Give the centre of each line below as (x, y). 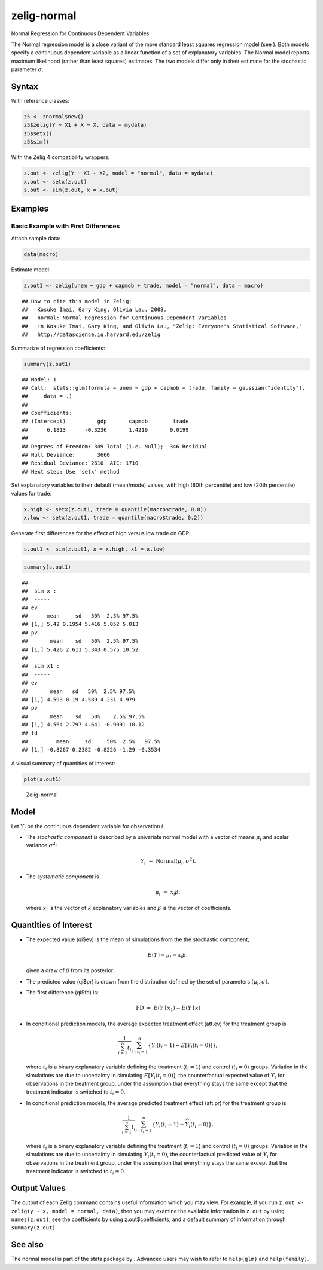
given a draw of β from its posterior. (70, 970)
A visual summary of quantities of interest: (63, 763)
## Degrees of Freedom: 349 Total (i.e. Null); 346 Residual (115, 446)
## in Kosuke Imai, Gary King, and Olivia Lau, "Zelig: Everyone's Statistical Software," (162, 326)
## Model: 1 (39, 379)
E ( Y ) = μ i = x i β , (168, 955)
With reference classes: (40, 101)
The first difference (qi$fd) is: (62, 993)
